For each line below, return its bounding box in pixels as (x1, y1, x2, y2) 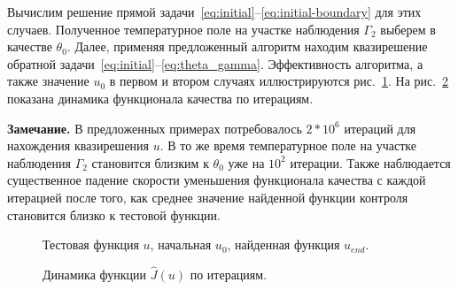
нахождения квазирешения (7, 136, 150, 155)
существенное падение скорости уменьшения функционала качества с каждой (7, 171, 426, 189)
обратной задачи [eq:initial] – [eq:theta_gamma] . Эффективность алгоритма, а (7, 54, 423, 72)
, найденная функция (227, 235, 340, 254)
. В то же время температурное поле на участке (159, 136, 417, 155)
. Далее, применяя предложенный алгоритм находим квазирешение (66, 37, 428, 56)
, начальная (150, 235, 212, 254)
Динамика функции (43, 264, 147, 283)
